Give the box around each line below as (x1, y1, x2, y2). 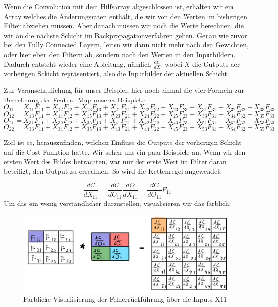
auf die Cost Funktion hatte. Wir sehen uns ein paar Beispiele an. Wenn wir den (4, 146, 246, 157)
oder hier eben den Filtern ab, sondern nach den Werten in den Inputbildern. (4, 49, 236, 59)
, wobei (161, 59, 183, 69)
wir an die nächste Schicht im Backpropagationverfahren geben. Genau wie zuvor (4, 30, 247, 40)
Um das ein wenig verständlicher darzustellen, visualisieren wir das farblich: (4, 198, 231, 208)
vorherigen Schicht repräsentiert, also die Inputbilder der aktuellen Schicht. (4, 68, 229, 79)
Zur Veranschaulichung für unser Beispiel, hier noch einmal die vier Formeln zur (4, 84, 244, 95)
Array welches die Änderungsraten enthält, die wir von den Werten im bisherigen (4, 11, 248, 21)
